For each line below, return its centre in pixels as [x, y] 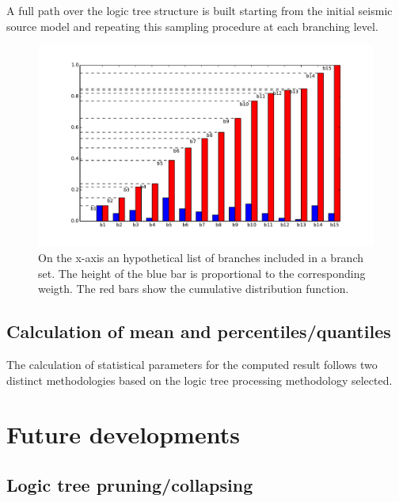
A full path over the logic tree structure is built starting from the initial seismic [199, 10]
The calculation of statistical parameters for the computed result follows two [192, 364]
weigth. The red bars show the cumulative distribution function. [194, 289]
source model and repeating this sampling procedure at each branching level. [192, 26]
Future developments [123, 434]
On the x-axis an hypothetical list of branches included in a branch [201, 258]
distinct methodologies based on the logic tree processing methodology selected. [199, 380]
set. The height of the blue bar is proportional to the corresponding [202, 273]
